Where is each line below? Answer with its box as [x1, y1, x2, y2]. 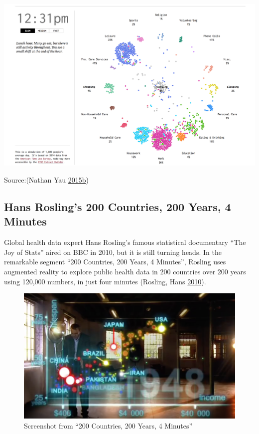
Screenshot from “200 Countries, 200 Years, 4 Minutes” [24, 421, 193, 431]
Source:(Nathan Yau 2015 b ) [4, 174, 89, 185]
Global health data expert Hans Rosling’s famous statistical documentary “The [4, 237, 246, 247]
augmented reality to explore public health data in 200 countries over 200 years [4, 266, 246, 276]
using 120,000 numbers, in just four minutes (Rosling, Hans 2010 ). [4, 276, 206, 286]
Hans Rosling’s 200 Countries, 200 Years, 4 [4, 199, 231, 214]
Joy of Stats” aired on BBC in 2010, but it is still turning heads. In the [4, 246, 222, 257]
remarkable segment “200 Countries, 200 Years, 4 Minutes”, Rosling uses [4, 256, 226, 267]
